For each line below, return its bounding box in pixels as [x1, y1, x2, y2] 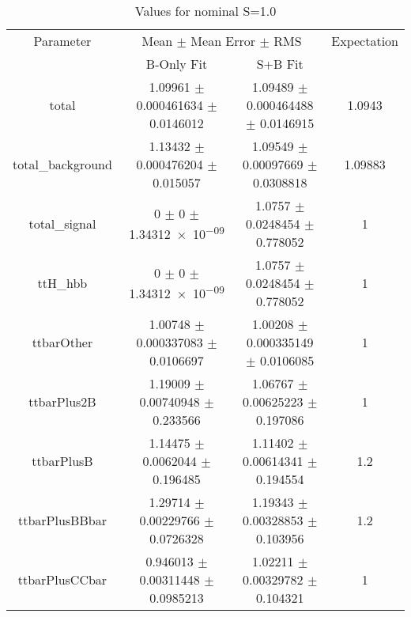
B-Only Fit [145, 55, 208, 73]
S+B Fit [256, 55, 304, 73]
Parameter [33, 32, 92, 50]
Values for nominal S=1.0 [134, 2, 277, 20]
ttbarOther [32, 333, 93, 351]
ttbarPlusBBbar [17, 511, 107, 529]
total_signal [28, 214, 96, 233]
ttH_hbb [37, 274, 88, 292]
